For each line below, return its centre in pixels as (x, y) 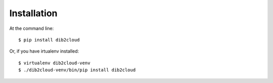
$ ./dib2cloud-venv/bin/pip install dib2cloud (77, 70)
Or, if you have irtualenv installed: (44, 51)
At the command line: (32, 28)
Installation (33, 13)
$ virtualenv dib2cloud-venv (54, 63)
